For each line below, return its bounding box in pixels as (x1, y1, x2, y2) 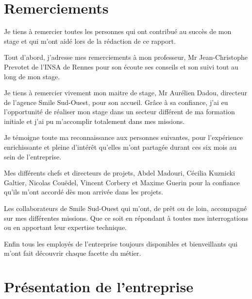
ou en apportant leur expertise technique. (4, 222, 127, 232)
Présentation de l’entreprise (4, 277, 193, 297)
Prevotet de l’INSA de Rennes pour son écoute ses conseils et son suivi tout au (4, 61, 238, 71)
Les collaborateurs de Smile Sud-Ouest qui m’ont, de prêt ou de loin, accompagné (4, 203, 247, 213)
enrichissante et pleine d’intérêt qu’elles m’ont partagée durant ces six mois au (4, 142, 237, 152)
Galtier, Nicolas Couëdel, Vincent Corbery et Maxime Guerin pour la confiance (4, 177, 240, 187)
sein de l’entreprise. (4, 151, 62, 161)
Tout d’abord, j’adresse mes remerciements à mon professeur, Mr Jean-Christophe (4, 52, 248, 62)
